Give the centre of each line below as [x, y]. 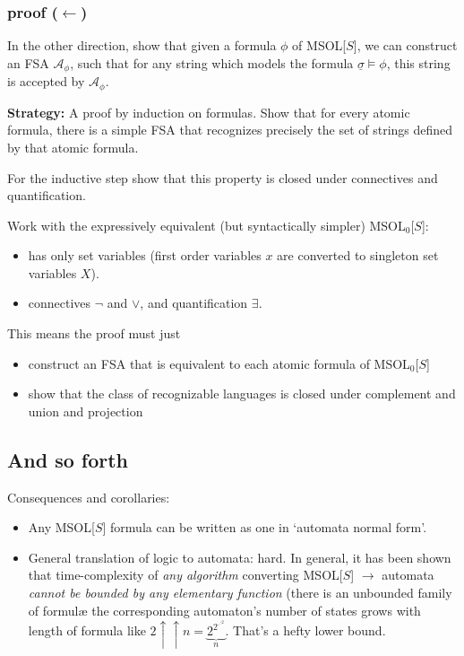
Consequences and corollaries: [89, 497]
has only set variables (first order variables [145, 255]
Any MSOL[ [61, 527]
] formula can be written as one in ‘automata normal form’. [265, 527]
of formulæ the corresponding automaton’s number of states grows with [224, 610]
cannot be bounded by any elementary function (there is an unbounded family [240, 593]
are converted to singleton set [358, 255]
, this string [418, 62]
